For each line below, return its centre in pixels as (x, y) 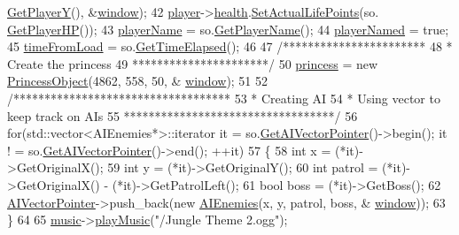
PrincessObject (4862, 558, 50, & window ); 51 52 (138, 81)
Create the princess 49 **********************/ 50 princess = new (193, 63)
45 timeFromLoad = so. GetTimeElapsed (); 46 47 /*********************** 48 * (230, 46)
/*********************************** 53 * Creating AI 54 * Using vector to (224, 98)
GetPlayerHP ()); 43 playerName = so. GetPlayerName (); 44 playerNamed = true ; (228, 29)
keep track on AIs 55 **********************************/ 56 (183, 115)
